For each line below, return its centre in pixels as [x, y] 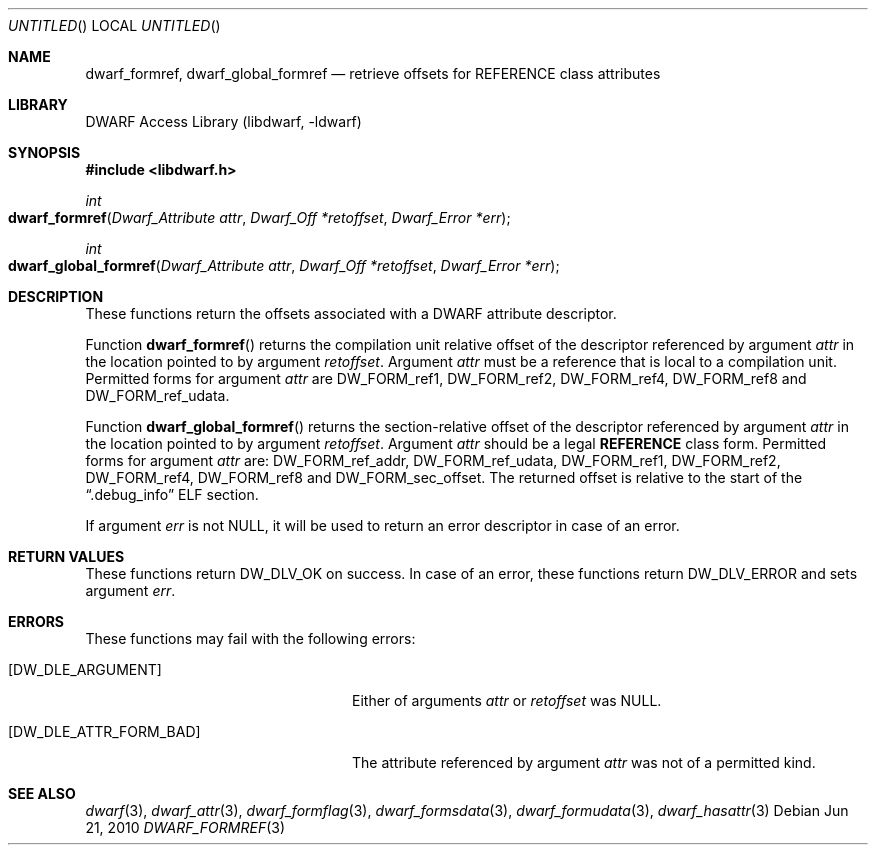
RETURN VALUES [66, 556]
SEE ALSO [42, 793]
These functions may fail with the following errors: [250, 638]
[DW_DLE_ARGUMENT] [85, 669]
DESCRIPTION [56, 296]
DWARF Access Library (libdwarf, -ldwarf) [223, 121]
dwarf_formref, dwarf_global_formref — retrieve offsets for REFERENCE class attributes [373, 73]
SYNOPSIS [44, 152]
